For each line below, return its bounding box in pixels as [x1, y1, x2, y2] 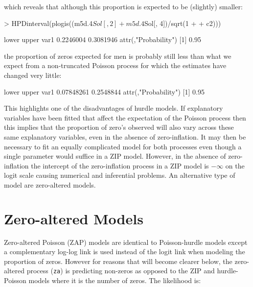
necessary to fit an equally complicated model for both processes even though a [4, 141, 242, 151]
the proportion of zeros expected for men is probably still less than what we [4, 50, 231, 61]
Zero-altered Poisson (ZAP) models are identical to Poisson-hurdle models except [4, 237, 248, 247]
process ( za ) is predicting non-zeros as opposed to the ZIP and [26, 265, 215, 276]
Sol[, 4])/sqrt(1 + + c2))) [144, 18, 221, 28]
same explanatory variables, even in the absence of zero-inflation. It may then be [4, 131, 246, 142]
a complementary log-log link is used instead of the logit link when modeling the [4, 246, 245, 257]
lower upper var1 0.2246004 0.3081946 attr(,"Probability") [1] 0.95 [4, 34, 201, 45]
